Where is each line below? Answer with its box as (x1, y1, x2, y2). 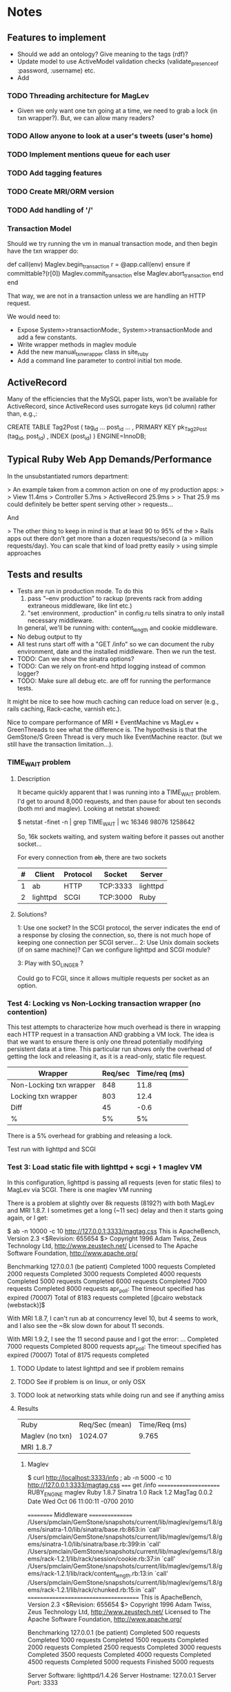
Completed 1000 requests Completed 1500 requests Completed (27, 1635, 209, 1644)
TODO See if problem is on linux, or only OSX (17, 1378, 146, 1386)
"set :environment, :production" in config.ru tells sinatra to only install (27, 609, 225, 617)
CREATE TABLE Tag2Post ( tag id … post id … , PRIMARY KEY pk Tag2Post (7, 423, 208, 432)
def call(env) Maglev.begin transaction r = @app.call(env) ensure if (7, 260, 191, 270)
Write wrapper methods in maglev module (17, 340, 137, 349)
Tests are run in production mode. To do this (17, 587, 143, 595)
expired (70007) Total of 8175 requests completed (7, 1351, 150, 1359)
